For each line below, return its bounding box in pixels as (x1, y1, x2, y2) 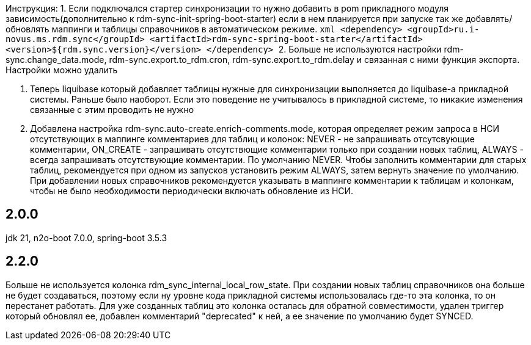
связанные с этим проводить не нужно (30, 104, 194, 115)
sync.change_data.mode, (5, 54, 107, 65)
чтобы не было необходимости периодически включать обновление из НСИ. (30, 186, 354, 196)
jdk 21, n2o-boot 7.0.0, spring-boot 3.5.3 (5, 232, 167, 243)
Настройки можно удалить (5, 65, 118, 75)
